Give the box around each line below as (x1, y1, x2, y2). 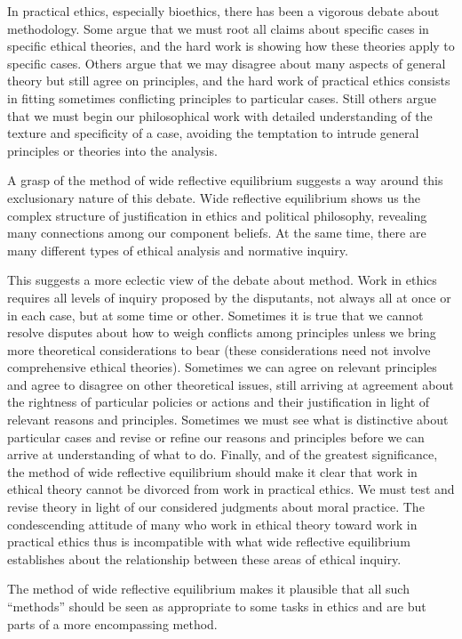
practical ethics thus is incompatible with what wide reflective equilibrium (7, 532, 410, 551)
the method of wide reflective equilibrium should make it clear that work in (7, 462, 418, 481)
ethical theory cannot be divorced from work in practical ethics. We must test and (7, 480, 455, 498)
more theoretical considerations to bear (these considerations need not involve (7, 340, 431, 359)
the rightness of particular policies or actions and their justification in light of (7, 392, 430, 411)
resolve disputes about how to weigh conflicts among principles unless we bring (7, 323, 436, 342)
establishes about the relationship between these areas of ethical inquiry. (7, 549, 402, 568)
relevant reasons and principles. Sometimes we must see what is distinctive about (7, 410, 449, 429)
